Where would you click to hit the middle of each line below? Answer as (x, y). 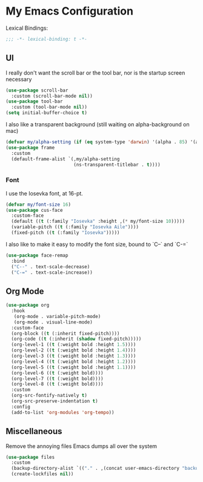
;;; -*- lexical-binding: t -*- (46, 39)
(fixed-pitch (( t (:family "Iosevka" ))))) (65, 233)
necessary (19, 79)
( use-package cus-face (34, 210)
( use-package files (30, 457)
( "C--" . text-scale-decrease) (51, 266)
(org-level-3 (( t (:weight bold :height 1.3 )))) (74, 356)
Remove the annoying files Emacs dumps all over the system (82, 446)
